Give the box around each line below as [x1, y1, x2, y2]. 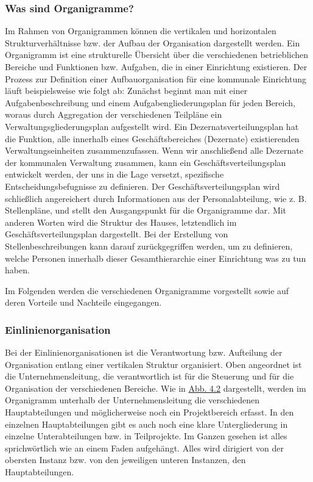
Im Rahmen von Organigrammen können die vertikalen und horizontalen [5, 24, 276, 37]
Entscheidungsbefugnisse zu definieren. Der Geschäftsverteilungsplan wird [5, 179, 280, 192]
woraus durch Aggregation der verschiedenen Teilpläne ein [5, 108, 222, 121]
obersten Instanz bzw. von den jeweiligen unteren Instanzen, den [5, 453, 246, 466]
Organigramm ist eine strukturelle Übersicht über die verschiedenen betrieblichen [5, 48, 309, 61]
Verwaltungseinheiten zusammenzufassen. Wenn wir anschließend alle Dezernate [5, 144, 303, 157]
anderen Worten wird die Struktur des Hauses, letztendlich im [5, 215, 237, 228]
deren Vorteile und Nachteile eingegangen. [5, 296, 162, 309]
